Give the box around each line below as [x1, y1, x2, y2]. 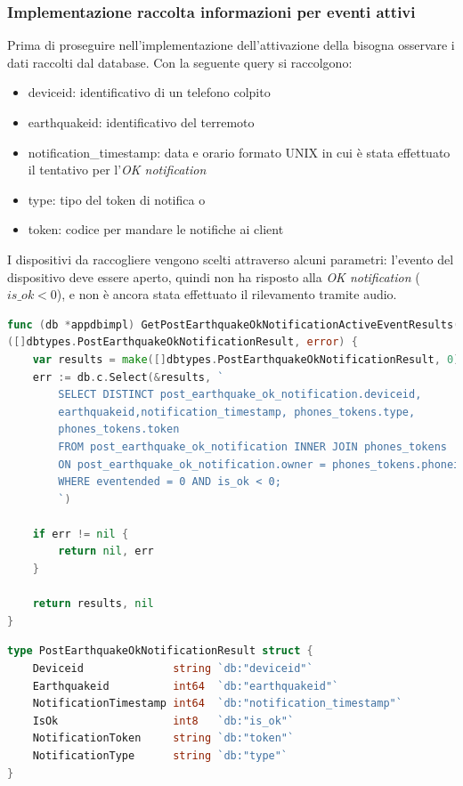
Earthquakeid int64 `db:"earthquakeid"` [32, 679, 339, 693]
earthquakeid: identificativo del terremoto [28, 113, 255, 131]
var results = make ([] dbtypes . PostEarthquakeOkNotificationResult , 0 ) [32, 352, 460, 366]
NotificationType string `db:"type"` [32, 750, 288, 762]
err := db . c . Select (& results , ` [32, 370, 224, 384]
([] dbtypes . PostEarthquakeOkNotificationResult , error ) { [7, 336, 358, 349]
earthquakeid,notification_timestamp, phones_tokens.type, [58, 405, 416, 418]
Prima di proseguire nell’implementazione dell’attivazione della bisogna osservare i [7, 36, 455, 54]
